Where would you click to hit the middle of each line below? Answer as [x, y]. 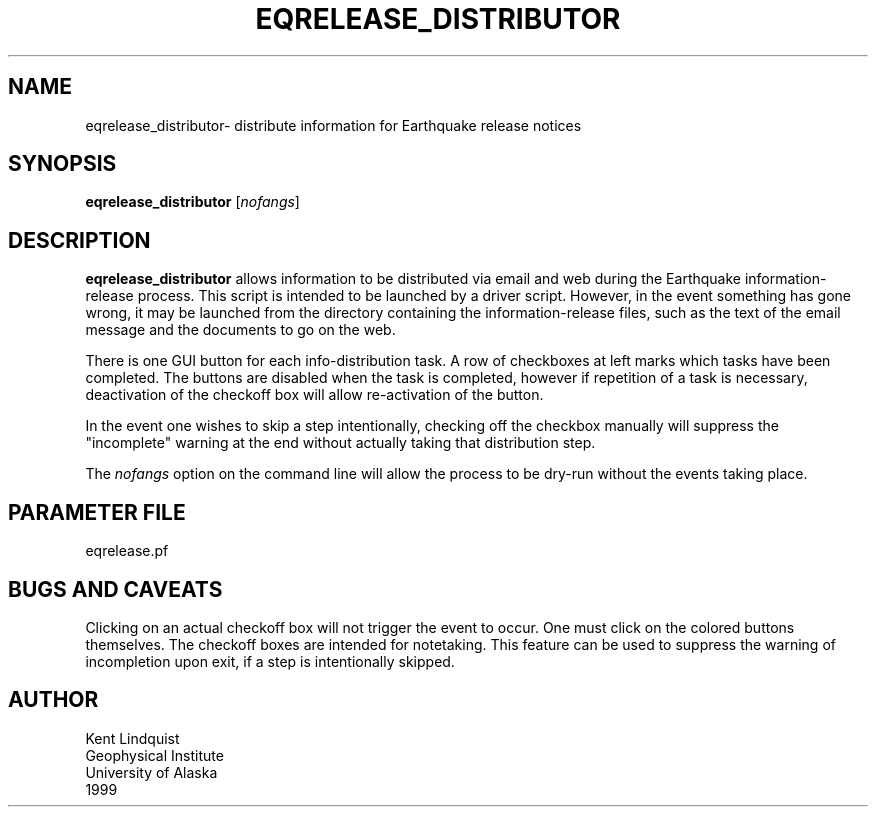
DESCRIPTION [79, 240]
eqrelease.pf [127, 551]
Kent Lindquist [132, 738]
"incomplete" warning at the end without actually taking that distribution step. [340, 443]
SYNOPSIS [62, 164]
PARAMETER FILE [97, 512]
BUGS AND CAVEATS [115, 589]
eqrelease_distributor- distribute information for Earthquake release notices [333, 125]
